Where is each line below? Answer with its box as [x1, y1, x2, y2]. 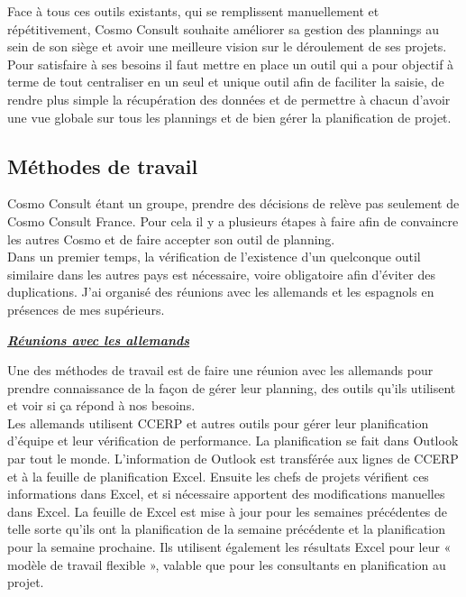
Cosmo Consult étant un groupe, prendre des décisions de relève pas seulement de [7, 194, 460, 213]
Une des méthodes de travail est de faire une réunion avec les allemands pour [7, 361, 434, 380]
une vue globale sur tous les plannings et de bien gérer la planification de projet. [7, 107, 452, 126]
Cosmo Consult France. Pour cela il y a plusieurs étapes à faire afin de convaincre [7, 211, 459, 230]
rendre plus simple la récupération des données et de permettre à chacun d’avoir [7, 89, 451, 108]
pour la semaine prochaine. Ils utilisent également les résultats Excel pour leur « [7, 537, 452, 556]
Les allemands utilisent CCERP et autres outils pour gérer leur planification [7, 413, 429, 432]
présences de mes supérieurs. [7, 299, 165, 318]
